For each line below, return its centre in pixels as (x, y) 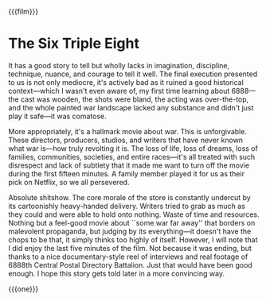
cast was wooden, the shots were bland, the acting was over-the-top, (135, 99)
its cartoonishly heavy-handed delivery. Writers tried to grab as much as (127, 206)
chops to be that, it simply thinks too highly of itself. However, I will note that (133, 239)
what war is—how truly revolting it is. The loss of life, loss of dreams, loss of (133, 148)
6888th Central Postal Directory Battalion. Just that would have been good (130, 264)
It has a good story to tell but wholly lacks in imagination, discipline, (119, 65)
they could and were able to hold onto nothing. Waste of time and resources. (134, 214)
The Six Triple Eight (74, 44)
